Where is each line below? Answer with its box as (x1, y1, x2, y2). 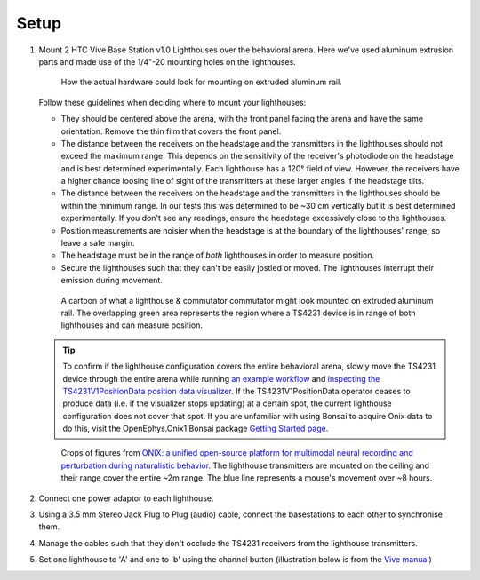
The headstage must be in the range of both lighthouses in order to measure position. (60, 250, 375, 261)
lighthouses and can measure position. (60, 320, 204, 330)
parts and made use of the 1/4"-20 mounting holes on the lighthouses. (38, 56, 297, 67)
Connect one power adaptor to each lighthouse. (38, 493, 214, 504)
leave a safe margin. (60, 238, 135, 249)
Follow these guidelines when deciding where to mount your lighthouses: (38, 97, 307, 107)
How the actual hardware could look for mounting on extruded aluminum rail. (60, 76, 342, 88)
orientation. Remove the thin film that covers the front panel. (60, 125, 282, 137)
